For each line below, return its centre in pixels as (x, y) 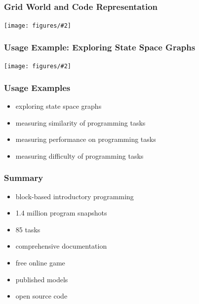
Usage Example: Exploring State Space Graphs (100, 47)
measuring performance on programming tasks (86, 139)
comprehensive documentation (61, 246)
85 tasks (28, 229)
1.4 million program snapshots (61, 213)
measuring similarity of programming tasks (80, 122)
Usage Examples (37, 87)
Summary (24, 178)
